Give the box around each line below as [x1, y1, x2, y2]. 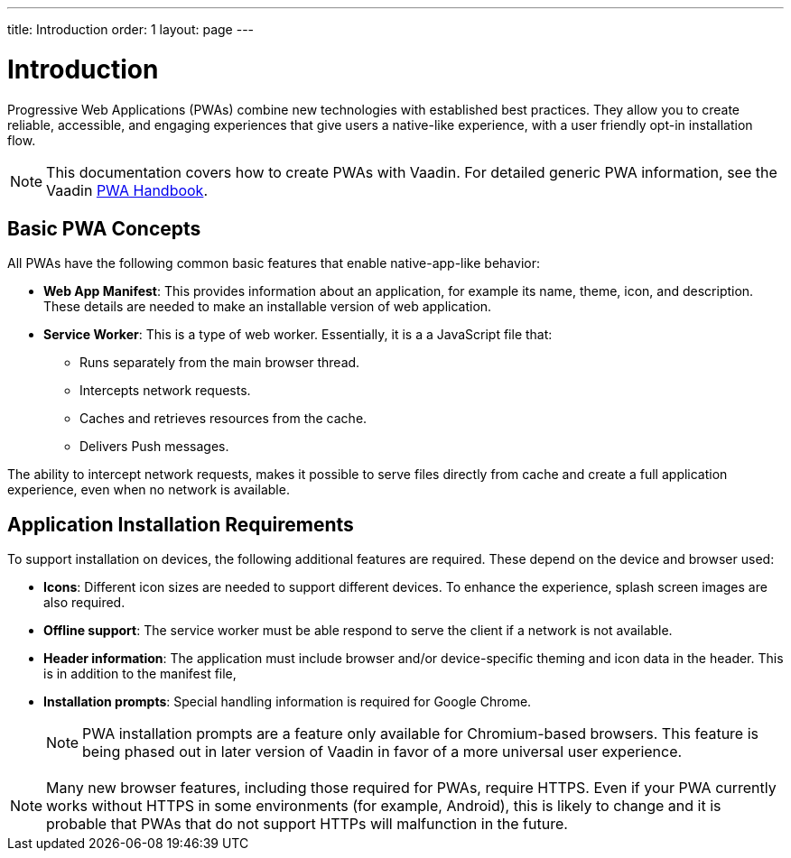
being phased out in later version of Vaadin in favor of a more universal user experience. [82, 743, 683, 761]
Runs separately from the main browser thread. [79, 355, 360, 371]
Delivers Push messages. [79, 438, 229, 455]
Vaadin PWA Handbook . [46, 180, 209, 199]
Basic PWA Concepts [7, 217, 201, 240]
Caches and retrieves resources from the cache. [79, 411, 368, 427]
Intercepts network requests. [79, 383, 251, 399]
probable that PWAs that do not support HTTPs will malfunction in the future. [46, 815, 568, 834]
